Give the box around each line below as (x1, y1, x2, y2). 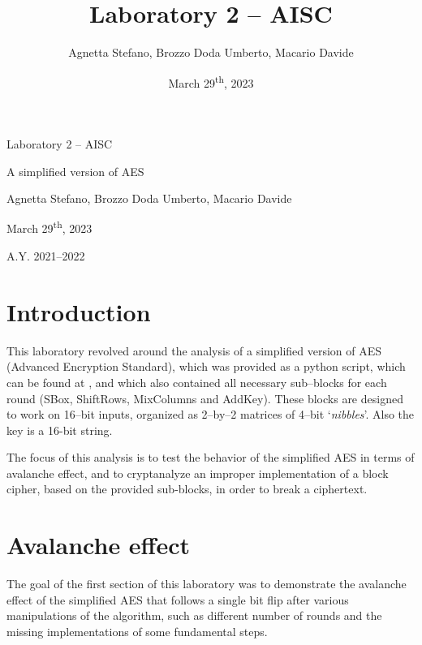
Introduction (6, 295, 151, 328)
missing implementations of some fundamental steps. (6, 622, 268, 639)
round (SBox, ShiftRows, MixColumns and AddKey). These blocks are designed (6, 389, 403, 406)
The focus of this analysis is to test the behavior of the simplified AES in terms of (6, 449, 415, 466)
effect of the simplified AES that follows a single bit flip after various (6, 591, 349, 608)
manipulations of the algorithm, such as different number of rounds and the (6, 607, 382, 624)
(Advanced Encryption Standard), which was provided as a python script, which (6, 358, 406, 375)
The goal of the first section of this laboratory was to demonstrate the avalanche (6, 575, 407, 592)
